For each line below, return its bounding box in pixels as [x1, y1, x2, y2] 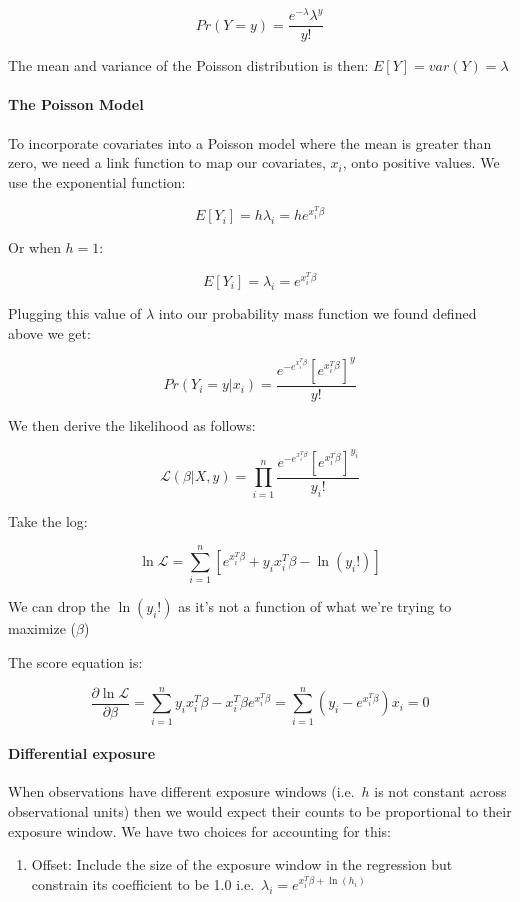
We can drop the [8, 596, 110, 617]
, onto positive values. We [342, 152, 500, 173]
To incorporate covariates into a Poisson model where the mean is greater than [8, 132, 492, 153]
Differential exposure [8, 743, 156, 764]
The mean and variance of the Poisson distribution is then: [8, 55, 369, 76]
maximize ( [8, 618, 77, 639]
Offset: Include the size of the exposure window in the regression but [31, 854, 453, 875]
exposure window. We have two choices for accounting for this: [8, 820, 391, 841]
